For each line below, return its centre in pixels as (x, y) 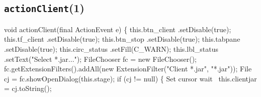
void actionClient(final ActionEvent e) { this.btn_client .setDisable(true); (118, 29)
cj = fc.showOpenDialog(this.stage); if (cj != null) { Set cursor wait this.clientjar (130, 78)
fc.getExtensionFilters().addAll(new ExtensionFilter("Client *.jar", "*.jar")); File (128, 69)
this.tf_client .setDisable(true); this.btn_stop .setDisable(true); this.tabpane (122, 39)
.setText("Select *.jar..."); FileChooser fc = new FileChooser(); (100, 59)
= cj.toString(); (28, 88)
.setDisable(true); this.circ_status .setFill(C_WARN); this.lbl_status (111, 48)
